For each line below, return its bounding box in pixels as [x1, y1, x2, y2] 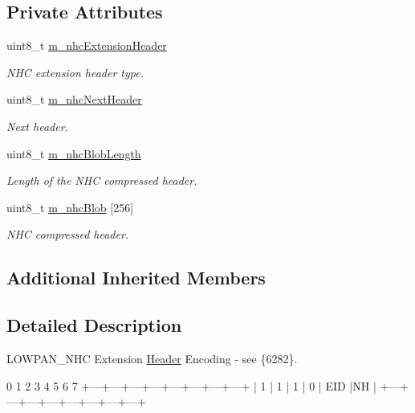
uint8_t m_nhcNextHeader [6, 91, 142, 108]
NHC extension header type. [6, 63, 144, 80]
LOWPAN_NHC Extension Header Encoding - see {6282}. [6, 350, 298, 366]
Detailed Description [6, 313, 182, 337]
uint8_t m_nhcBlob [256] [6, 198, 134, 215]
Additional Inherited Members [6, 265, 266, 290]
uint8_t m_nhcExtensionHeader [6, 37, 167, 54]
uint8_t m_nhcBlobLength [6, 145, 141, 162]
